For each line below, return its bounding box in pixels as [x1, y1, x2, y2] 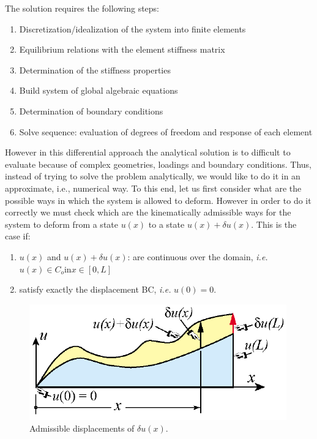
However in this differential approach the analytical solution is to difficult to [5, 146, 291, 159]
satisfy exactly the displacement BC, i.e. [19, 283, 171, 296]
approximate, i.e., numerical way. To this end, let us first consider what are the [5, 181, 302, 194]
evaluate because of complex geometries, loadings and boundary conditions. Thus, [5, 157, 311, 170]
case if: [5, 230, 31, 242]
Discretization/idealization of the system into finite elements [19, 22, 246, 35]
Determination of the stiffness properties [19, 63, 171, 76]
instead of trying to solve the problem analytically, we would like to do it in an [5, 170, 300, 182]
